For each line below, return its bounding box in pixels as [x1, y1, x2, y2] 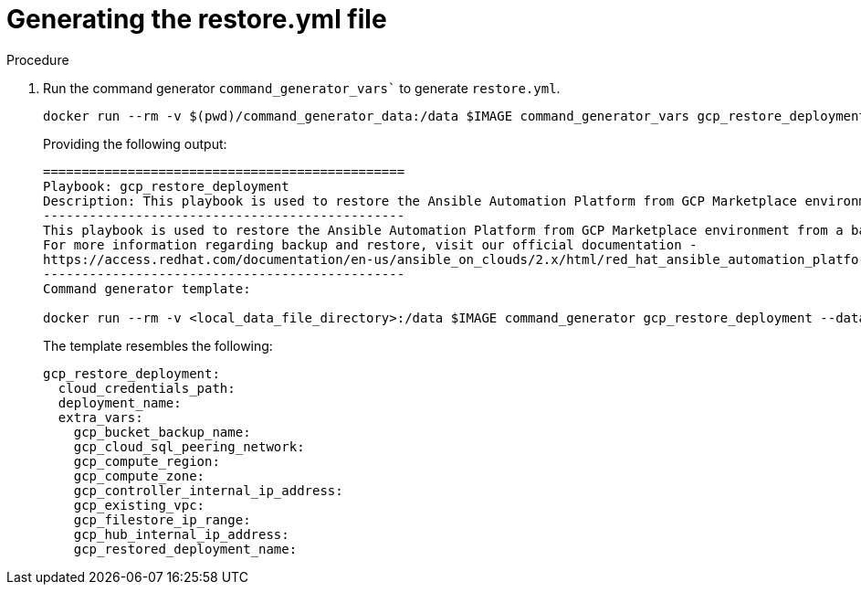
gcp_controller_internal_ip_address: [73, 482, 343, 498]
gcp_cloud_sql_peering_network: [73, 439, 305, 454]
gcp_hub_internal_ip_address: [73, 526, 289, 542]
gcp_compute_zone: [73, 468, 205, 483]
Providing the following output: [43, 135, 227, 152]
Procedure [6, 51, 69, 68]
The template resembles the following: [43, 337, 273, 354]
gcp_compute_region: [73, 453, 220, 469]
